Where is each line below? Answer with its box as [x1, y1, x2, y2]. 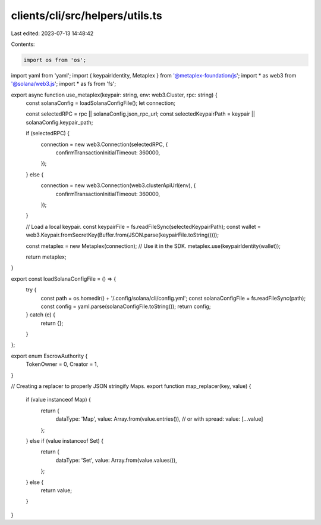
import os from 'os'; [23, 57, 87, 63]
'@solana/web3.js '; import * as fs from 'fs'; [11, 80, 117, 88]
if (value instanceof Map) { [26, 396, 92, 403]
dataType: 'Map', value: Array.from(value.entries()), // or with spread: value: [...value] [55, 415, 263, 423]
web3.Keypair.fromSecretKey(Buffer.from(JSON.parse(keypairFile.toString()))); [26, 231, 219, 238]
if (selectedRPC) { [26, 130, 70, 137]
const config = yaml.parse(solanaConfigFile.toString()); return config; [40, 303, 211, 310]
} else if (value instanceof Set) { [26, 437, 104, 444]
